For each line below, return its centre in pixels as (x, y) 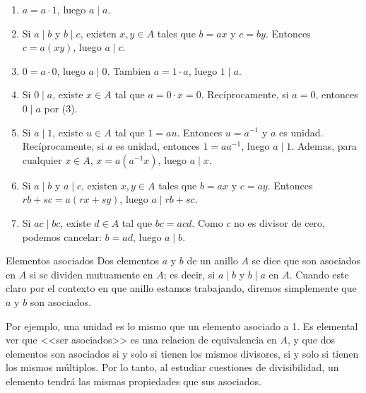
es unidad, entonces (158, 146)
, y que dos (311, 340)
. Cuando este (319, 274)
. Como (207, 222)
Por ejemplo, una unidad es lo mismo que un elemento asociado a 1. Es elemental (182, 325)
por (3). (61, 108)
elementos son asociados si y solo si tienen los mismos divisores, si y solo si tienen (182, 353)
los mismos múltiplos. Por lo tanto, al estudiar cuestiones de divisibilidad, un (172, 367)
